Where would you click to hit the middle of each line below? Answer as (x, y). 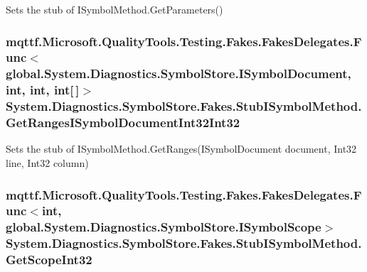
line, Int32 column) (47, 163)
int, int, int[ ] (43, 90)
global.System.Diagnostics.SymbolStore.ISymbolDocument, (179, 74)
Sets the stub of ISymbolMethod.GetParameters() (115, 9)
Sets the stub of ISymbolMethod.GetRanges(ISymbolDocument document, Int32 (181, 149)
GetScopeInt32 (49, 260)
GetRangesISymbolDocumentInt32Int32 (123, 123)
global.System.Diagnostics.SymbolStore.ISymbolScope (164, 227)
